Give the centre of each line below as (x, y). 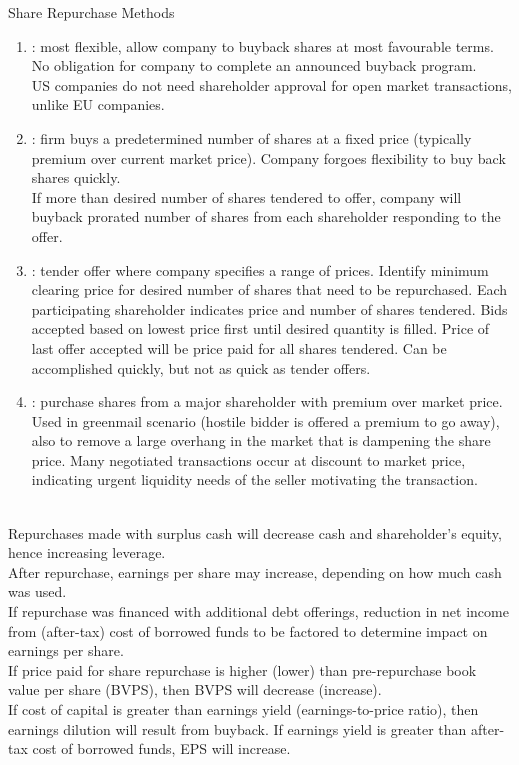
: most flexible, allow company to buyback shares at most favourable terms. (262, 45)
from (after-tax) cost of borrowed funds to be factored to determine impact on (248, 630)
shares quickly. (76, 177)
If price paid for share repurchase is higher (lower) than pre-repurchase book (242, 669)
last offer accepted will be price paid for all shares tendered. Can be (239, 347)
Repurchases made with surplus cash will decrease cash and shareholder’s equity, (255, 532)
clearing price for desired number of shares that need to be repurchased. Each (269, 289)
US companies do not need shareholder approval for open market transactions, (271, 84)
